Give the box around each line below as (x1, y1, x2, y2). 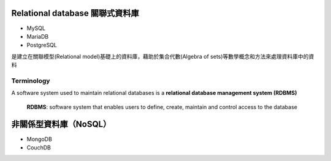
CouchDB (26, 144, 51, 151)
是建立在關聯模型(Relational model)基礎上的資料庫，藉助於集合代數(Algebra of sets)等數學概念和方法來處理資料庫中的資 (11, 53, 314, 60)
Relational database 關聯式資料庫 (11, 8, 139, 18)
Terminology (11, 77, 50, 85)
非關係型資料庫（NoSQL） (11, 119, 112, 130)
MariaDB (26, 32, 49, 40)
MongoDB (26, 135, 52, 143)
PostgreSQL (26, 42, 58, 49)
